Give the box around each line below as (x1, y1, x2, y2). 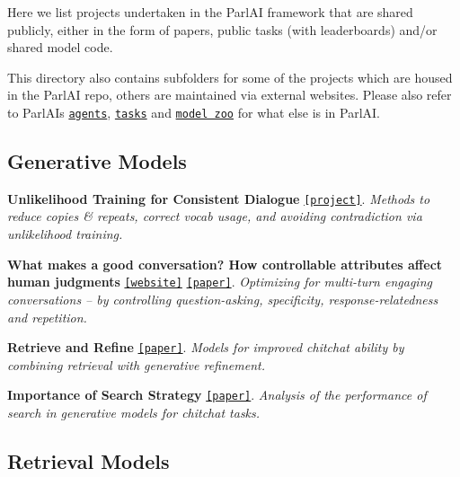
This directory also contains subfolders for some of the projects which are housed (7, 67, 453, 86)
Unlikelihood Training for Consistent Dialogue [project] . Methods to (7, 189, 430, 208)
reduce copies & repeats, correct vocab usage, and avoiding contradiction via (7, 207, 422, 225)
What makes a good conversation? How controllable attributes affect (7, 254, 443, 273)
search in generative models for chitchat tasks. (7, 403, 261, 422)
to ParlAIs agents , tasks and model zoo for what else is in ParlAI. (7, 102, 381, 121)
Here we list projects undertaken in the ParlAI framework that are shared (7, 3, 413, 21)
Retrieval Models (7, 447, 170, 474)
